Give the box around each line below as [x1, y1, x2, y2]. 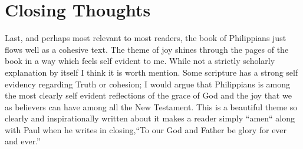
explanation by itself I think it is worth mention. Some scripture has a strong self [5, 66, 298, 78]
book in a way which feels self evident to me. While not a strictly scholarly [5, 55, 275, 67]
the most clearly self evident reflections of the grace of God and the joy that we [5, 89, 292, 101]
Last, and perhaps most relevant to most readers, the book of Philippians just [5, 32, 286, 44]
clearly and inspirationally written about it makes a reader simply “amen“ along [5, 112, 295, 124]
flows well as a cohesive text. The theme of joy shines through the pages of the [5, 43, 289, 55]
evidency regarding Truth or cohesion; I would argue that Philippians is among [5, 77, 291, 90]
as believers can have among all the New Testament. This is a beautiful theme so [5, 100, 298, 113]
